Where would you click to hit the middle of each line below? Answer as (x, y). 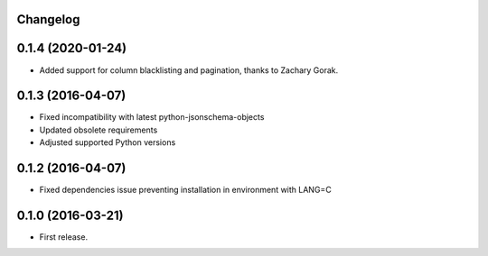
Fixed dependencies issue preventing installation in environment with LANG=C (185, 190)
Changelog (48, 19)
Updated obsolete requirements (99, 130)
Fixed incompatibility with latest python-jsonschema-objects (152, 117)
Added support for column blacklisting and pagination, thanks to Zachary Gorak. (189, 70)
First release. (64, 237)
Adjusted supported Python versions (108, 142)
